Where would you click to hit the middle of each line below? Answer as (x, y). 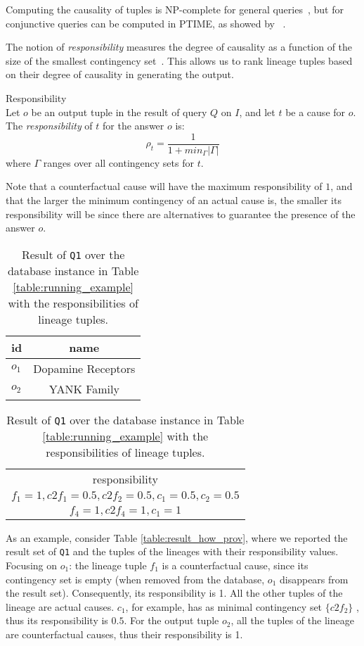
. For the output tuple (171, 620)
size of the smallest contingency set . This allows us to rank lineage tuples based (179, 60)
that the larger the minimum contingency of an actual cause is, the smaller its (174, 200)
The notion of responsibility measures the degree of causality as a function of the (179, 47)
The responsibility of (49, 126)
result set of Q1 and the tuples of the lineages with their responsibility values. (172, 551)
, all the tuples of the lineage (292, 620)
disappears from (314, 579)
